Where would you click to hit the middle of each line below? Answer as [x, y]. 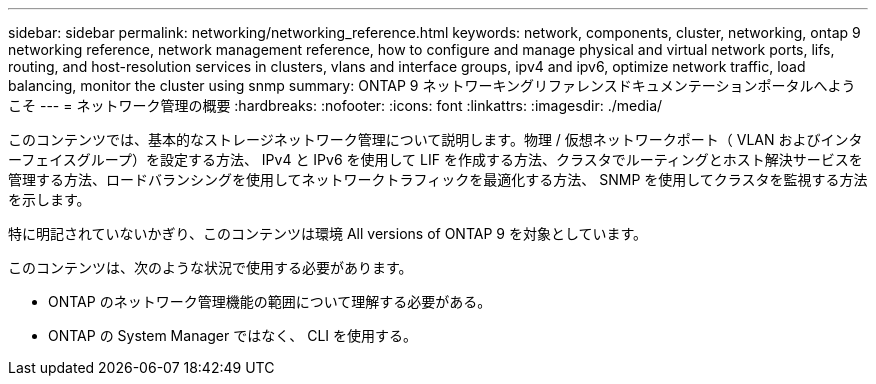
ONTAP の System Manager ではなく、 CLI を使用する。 [232, 335]
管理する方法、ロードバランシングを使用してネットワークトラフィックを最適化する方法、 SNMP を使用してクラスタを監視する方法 [438, 179]
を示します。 [49, 199]
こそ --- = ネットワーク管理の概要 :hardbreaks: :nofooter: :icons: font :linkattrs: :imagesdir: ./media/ [335, 105]
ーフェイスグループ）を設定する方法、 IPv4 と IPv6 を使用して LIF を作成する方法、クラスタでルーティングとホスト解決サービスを [435, 159]
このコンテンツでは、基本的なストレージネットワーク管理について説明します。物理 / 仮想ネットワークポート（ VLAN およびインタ [435, 139]
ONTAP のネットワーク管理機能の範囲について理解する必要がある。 [270, 301]
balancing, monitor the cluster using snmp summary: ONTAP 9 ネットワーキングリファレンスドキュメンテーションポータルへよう [432, 85]
